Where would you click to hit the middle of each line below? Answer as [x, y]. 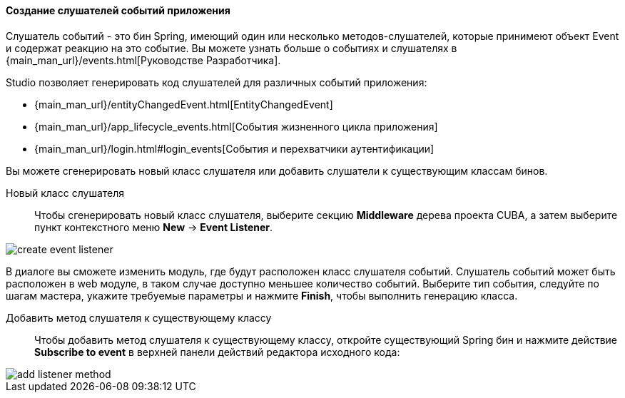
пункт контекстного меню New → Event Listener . [154, 227]
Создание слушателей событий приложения [118, 10]
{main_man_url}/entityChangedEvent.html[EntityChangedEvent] [184, 104]
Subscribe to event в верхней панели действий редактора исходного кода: [217, 352]
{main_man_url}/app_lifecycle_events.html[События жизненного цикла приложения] [236, 126]
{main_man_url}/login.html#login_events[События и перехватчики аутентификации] [234, 148]
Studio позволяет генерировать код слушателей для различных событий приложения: [217, 82]
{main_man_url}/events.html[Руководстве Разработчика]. [143, 60]
